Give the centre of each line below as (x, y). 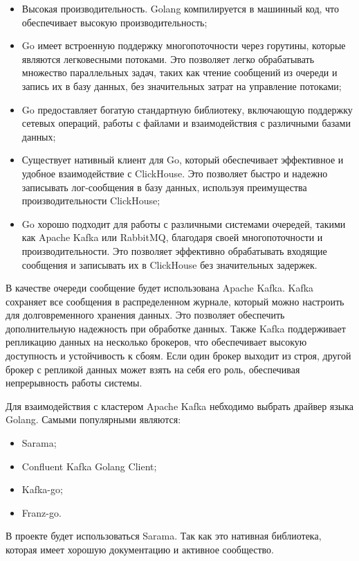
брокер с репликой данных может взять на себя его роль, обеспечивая (153, 369)
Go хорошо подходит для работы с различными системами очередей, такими (184, 223)
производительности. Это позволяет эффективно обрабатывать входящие (174, 250)
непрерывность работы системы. (74, 383)
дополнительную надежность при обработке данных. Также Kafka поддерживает (176, 328)
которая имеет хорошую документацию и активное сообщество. (140, 549)
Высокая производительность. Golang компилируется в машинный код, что (181, 8)
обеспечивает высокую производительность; (114, 22)
